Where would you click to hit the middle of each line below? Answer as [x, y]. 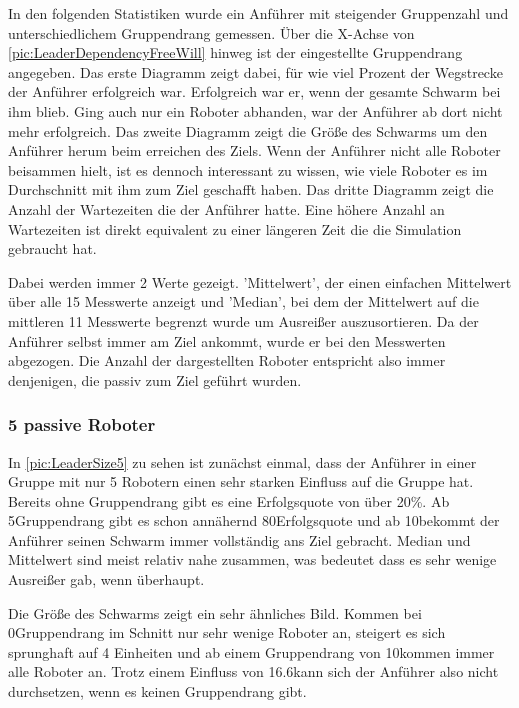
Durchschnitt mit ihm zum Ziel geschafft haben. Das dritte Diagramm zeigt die [251, 189]
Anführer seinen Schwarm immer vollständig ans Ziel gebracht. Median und [239, 539]
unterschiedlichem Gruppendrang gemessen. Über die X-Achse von [211, 32]
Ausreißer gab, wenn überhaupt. [106, 579]
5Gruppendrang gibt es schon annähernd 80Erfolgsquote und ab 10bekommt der [254, 520]
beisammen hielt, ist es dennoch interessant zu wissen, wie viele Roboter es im [248, 169]
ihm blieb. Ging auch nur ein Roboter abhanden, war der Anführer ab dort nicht [255, 110]
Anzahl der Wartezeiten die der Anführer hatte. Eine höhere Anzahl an [226, 208]
